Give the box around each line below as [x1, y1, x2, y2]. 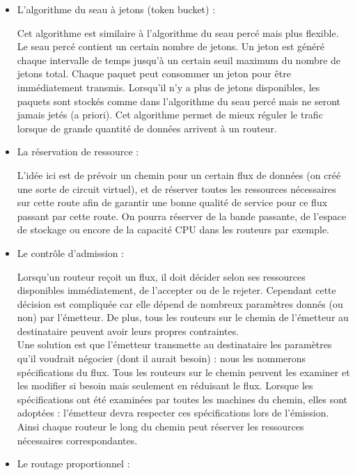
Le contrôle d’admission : [17, 245, 125, 260]
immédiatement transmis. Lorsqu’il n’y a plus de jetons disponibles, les [17, 79, 320, 94]
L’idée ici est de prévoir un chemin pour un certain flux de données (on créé [17, 167, 341, 182]
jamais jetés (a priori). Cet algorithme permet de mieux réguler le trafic [17, 107, 323, 122]
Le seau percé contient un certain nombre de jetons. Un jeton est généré [17, 39, 324, 54]
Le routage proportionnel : [17, 456, 130, 471]
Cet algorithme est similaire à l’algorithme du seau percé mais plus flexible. [17, 25, 339, 40]
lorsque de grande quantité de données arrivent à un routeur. [17, 120, 277, 135]
